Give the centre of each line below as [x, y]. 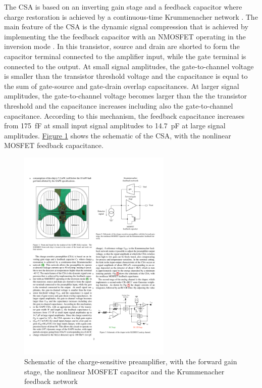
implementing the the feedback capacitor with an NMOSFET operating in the [125, 36]
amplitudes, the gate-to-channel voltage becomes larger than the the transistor [126, 96]
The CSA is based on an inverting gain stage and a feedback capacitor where [123, 7]
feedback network [51, 381]
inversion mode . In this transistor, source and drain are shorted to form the [122, 46]
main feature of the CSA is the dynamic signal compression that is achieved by [126, 27]
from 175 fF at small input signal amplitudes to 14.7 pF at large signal [115, 126]
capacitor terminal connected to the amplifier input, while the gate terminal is [125, 56]
